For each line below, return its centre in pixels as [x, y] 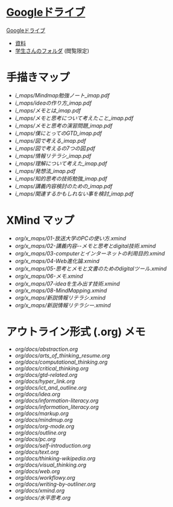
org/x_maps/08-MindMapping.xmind [61, 290]
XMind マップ [40, 221]
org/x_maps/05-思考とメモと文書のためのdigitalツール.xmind [91, 268]
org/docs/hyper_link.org [45, 381]
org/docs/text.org [37, 452]
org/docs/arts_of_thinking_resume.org [62, 355]
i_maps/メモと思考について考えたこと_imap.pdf [74, 118]
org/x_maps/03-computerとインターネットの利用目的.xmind [90, 253]
